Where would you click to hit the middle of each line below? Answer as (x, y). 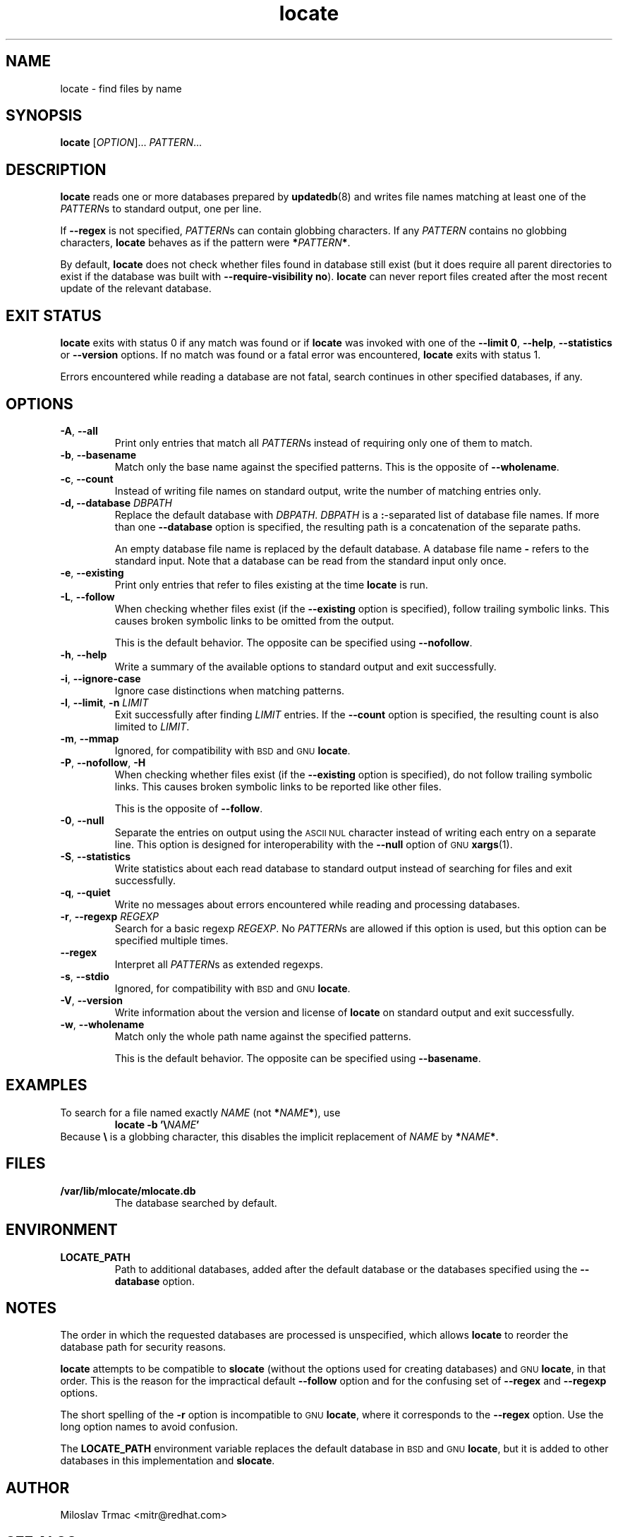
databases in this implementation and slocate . (168, 1461)
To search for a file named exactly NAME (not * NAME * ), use (200, 1112)
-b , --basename (98, 454)
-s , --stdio (85, 976)
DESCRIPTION (56, 169)
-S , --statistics (96, 856)
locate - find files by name (121, 88)
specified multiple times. (171, 940)
